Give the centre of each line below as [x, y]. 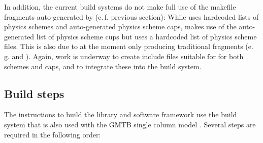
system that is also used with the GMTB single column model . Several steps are [130, 124]
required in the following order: [53, 134]
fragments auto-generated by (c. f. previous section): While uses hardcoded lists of [131, 16]
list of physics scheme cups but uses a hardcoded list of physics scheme [146, 36]
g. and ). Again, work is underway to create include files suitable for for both [124, 56]
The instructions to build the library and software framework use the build [121, 114]
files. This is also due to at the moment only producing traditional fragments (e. [129, 46]
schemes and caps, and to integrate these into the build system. [103, 66]
